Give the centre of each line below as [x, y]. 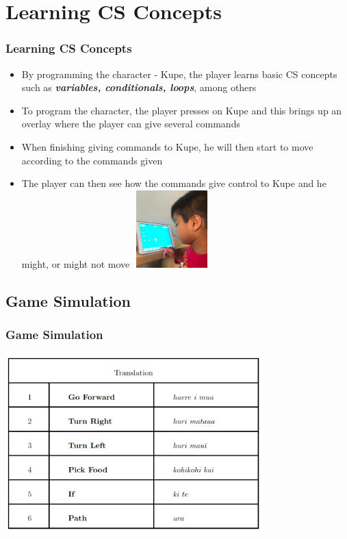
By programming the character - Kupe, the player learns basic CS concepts [179, 74]
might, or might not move [76, 264]
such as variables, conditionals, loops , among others [139, 87]
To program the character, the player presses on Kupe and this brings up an [182, 110]
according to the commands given [92, 160]
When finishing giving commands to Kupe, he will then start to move [167, 146]
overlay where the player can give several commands [131, 124]
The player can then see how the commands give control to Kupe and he [174, 183]
